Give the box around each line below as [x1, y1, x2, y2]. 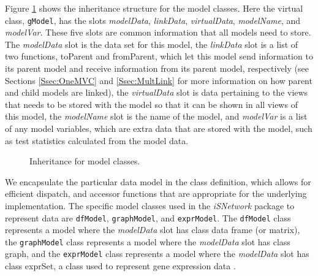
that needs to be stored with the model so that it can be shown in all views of [5, 98, 298, 110]
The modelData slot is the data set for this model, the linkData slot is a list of [5, 37, 298, 50]
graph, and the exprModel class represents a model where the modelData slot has [5, 247, 309, 260]
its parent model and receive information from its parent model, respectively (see [5, 62, 309, 75]
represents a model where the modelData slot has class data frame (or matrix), [5, 223, 300, 236]
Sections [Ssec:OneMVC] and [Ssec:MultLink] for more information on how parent [5, 74, 312, 86]
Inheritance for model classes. [29, 155, 140, 167]
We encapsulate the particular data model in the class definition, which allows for [5, 175, 311, 188]
